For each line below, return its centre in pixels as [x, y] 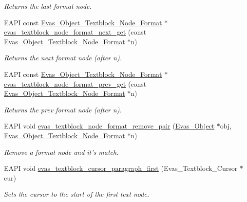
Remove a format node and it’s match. [61, 152]
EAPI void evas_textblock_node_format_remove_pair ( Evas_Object [109, 126]
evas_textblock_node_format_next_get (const [75, 32]
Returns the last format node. [48, 6]
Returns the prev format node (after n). [63, 109]
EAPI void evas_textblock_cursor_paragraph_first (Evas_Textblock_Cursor [121, 168]
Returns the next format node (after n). [63, 58]
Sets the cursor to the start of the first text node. [77, 194]
